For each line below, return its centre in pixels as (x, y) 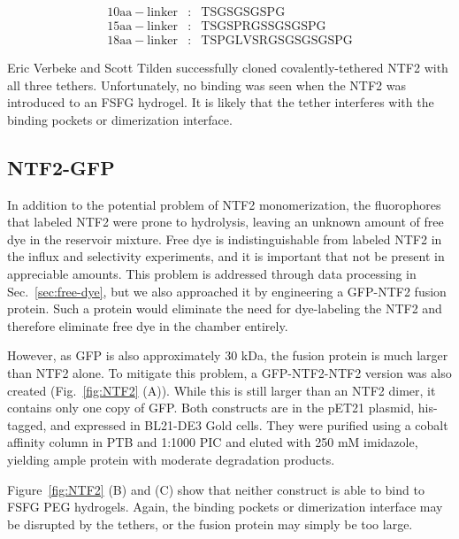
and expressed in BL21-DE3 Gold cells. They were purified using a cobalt (249, 424)
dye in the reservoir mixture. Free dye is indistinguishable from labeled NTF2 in (225, 239)
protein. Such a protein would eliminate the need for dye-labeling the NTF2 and (225, 308)
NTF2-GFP (61, 167)
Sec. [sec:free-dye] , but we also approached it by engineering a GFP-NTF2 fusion (227, 291)
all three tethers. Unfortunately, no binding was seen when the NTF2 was (207, 85)
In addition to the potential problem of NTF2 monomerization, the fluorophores (224, 204)
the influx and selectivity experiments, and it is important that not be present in (226, 256)
